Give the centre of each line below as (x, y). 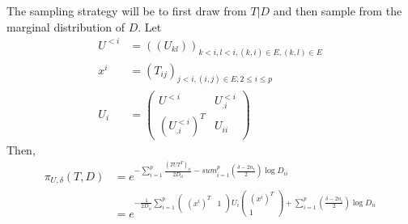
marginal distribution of (66, 26)
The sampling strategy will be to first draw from (127, 11)
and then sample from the (338, 11)
